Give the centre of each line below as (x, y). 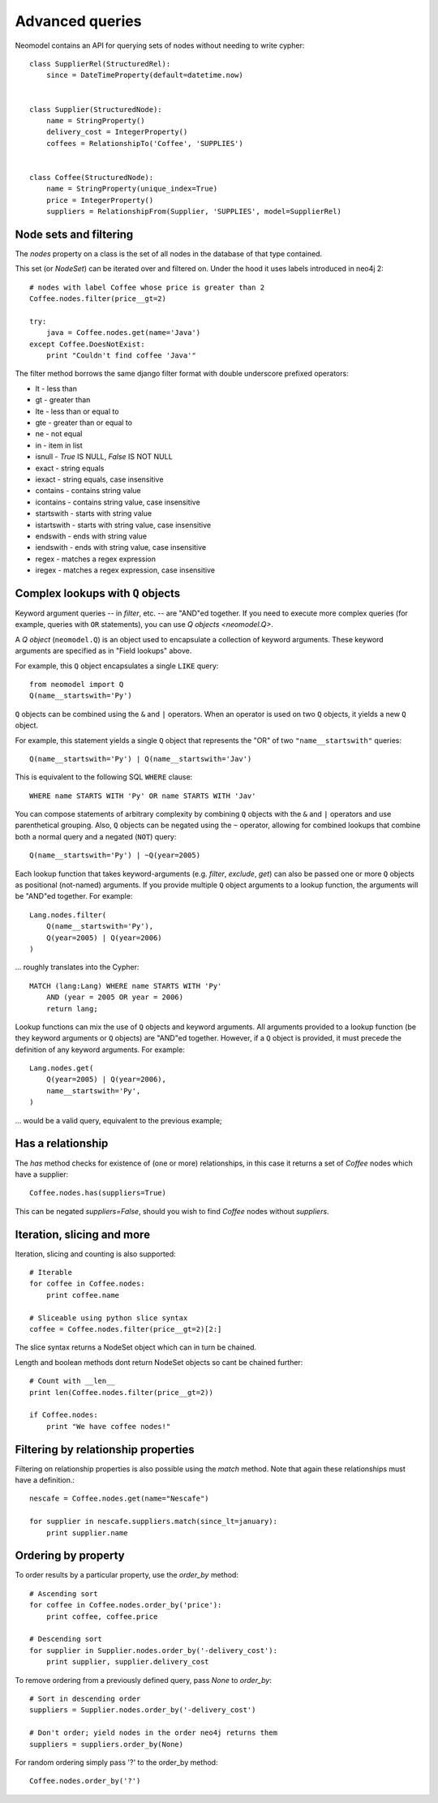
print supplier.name (87, 1533)
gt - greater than (63, 400)
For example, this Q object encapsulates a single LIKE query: (117, 666)
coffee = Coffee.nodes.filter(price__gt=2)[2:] (126, 1329)
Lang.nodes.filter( (68, 915)
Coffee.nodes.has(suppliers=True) (98, 1193)
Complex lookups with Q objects (98, 593)
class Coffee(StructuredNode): (92, 177)
